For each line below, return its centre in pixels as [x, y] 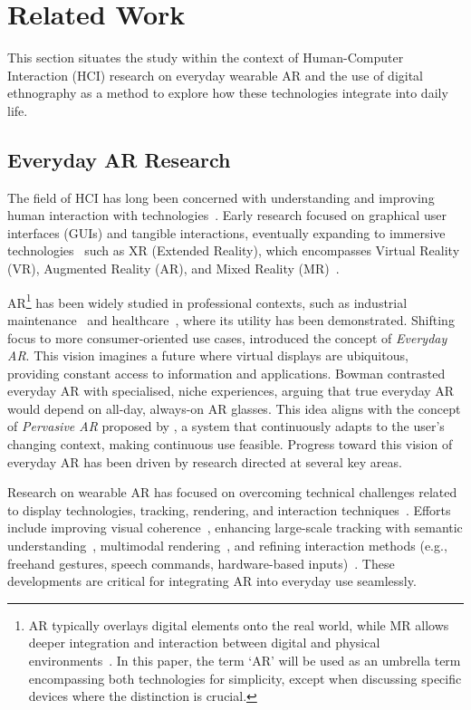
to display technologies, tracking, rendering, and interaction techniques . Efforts [229, 509]
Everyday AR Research [119, 159]
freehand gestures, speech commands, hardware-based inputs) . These [201, 563]
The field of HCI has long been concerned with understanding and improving [221, 197]
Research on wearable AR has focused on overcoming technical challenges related [232, 492]
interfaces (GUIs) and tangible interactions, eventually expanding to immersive [226, 232]
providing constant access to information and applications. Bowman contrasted [226, 373]
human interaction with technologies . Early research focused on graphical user [227, 215]
